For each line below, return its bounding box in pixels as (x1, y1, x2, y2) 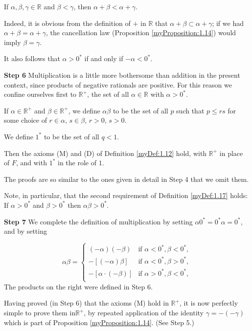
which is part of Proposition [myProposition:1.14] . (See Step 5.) (4, 317, 194, 327)
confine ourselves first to (4, 89, 77, 99)
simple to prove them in (4, 308, 75, 317)
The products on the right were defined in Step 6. (4, 281, 153, 291)
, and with (16, 157, 47, 168)
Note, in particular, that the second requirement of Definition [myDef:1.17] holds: (4, 190, 248, 200)
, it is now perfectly (179, 298, 238, 308)
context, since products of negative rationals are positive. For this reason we (4, 79, 232, 89)
